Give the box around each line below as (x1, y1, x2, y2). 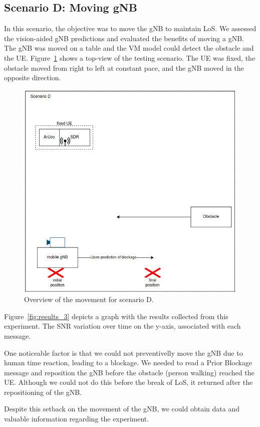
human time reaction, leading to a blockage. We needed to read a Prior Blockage (4, 357, 252, 368)
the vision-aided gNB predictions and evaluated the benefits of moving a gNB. (4, 33, 244, 43)
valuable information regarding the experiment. (4, 413, 149, 424)
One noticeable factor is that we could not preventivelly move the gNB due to (4, 347, 243, 358)
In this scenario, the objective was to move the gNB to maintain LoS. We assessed (4, 23, 256, 34)
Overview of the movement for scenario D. (24, 294, 154, 305)
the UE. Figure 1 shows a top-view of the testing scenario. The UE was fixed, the (4, 52, 255, 63)
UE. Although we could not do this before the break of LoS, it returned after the (4, 377, 253, 387)
